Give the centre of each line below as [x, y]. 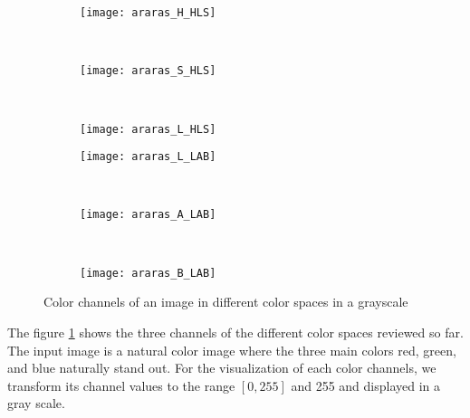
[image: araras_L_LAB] [148, 157]
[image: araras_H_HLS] [148, 13]
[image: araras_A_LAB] [148, 215]
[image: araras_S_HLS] [148, 71]
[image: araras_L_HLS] [148, 129]
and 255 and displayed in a [365, 385]
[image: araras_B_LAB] [148, 273]
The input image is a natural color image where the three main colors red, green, [232, 350]
